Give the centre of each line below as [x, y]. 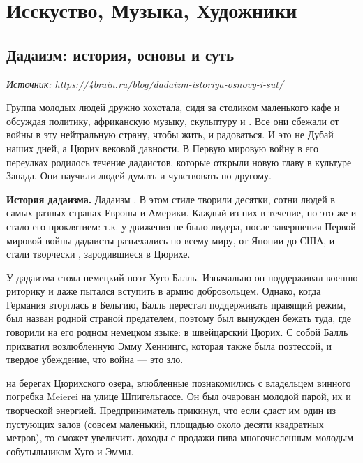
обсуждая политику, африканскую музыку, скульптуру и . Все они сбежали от [173, 120]
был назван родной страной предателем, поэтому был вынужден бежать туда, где [179, 318]
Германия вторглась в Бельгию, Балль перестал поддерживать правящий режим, [176, 304]
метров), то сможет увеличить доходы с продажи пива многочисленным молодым [180, 438]
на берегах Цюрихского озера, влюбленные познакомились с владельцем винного [179, 382]
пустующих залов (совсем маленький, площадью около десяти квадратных [165, 424]
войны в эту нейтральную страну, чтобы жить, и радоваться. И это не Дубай [170, 134]
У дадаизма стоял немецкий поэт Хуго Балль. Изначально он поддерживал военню [182, 277]
